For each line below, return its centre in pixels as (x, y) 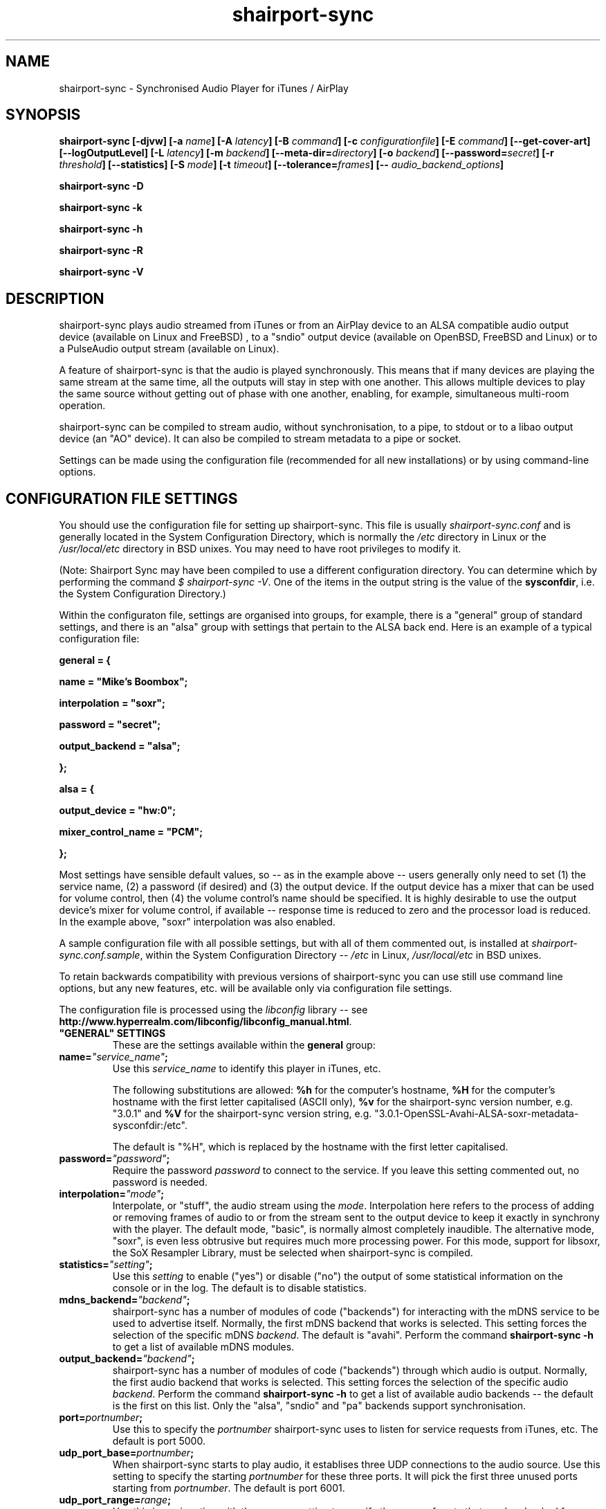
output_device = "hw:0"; (117, 811)
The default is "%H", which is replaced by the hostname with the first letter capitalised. (310, 1147)
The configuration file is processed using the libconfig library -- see (213, 1010)
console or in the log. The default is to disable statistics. (240, 1288)
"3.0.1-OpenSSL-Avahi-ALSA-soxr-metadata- (477, 1114)
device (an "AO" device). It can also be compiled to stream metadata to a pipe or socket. (260, 439)
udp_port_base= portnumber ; (126, 1453)
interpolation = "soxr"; (112, 703)
